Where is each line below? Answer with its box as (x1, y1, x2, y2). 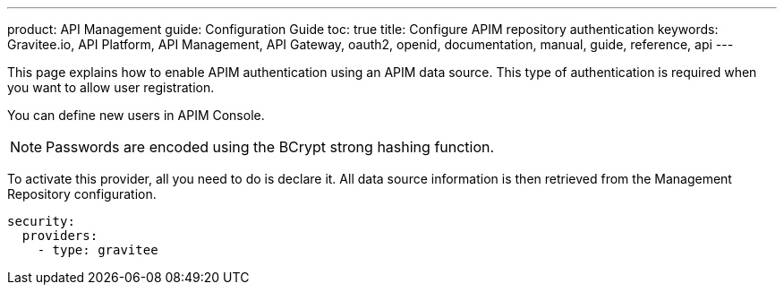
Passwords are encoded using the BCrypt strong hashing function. (46, 138, 495, 156)
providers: (21, 228, 98, 243)
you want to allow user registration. (7, 80, 215, 95)
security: (7, 214, 75, 228)
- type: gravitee (37, 243, 158, 257)
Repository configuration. (7, 186, 157, 202)
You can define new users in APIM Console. (7, 107, 265, 123)
